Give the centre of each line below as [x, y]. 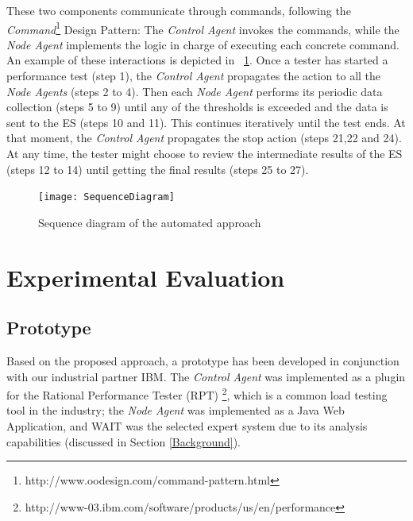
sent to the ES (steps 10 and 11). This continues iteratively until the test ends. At [206, 122]
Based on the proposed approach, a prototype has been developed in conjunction [203, 361]
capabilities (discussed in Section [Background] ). [124, 441]
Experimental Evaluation [146, 277]
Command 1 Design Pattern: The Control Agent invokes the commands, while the [203, 28]
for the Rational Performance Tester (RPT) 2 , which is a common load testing [197, 394]
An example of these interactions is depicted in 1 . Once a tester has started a [197, 60]
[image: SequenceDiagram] [106, 197]
